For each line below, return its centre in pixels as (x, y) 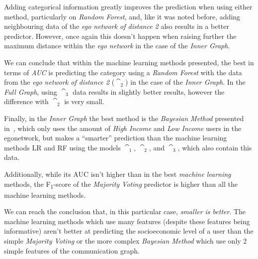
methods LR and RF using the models (62, 147)
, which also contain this (215, 147)
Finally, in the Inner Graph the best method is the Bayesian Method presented (124, 118)
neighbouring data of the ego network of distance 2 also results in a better (117, 26)
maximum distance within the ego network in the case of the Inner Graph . (117, 46)
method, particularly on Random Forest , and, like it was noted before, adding (122, 16)
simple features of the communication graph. (72, 250)
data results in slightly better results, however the (149, 91)
